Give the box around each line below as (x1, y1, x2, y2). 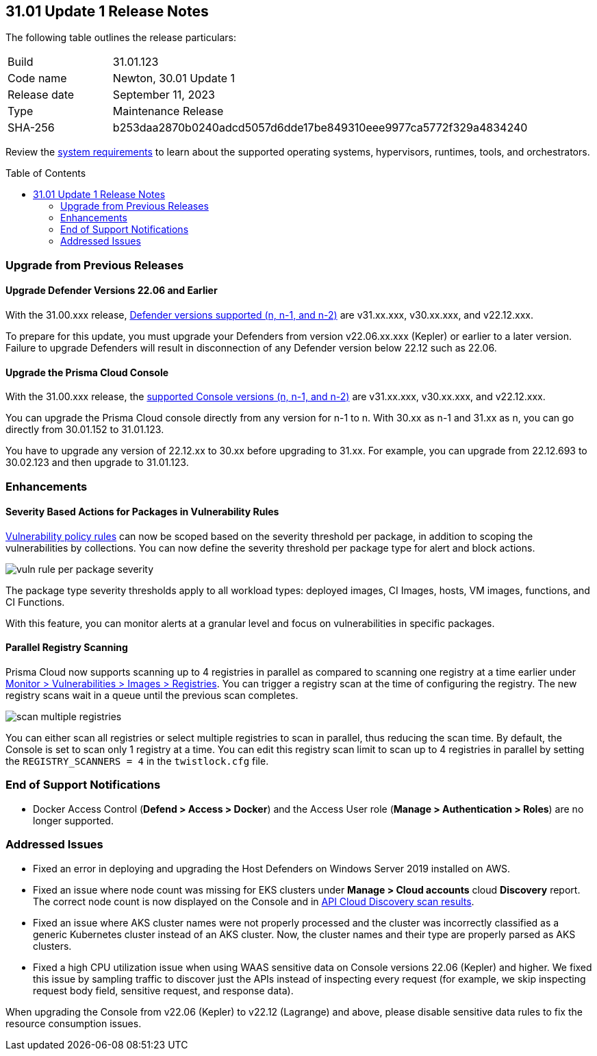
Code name (8, 71, 67, 86)
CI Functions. (5, 595, 65, 608)
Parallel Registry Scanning (5, 641, 128, 654)
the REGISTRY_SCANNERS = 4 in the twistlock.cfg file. (5, 755, 269, 768)
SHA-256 (8, 121, 55, 135)
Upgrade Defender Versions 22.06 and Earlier (5, 284, 218, 297)
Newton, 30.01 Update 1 (112, 71, 236, 86)
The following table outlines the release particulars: (5, 32, 236, 44)
